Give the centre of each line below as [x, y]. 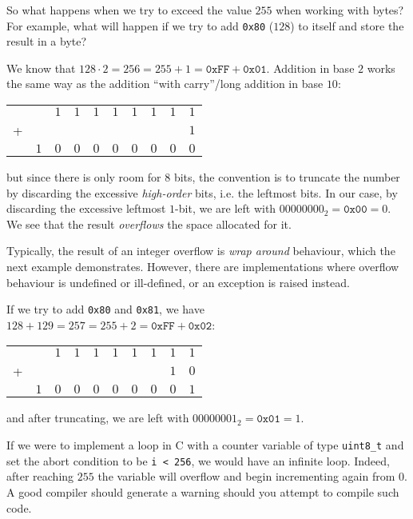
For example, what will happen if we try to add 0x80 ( [140, 25]
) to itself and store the [347, 25]
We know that [41, 68]
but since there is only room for [84, 177]
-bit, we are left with [226, 208]
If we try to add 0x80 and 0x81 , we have [105, 309]
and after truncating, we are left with [98, 418]
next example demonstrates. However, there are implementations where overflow [203, 266]
